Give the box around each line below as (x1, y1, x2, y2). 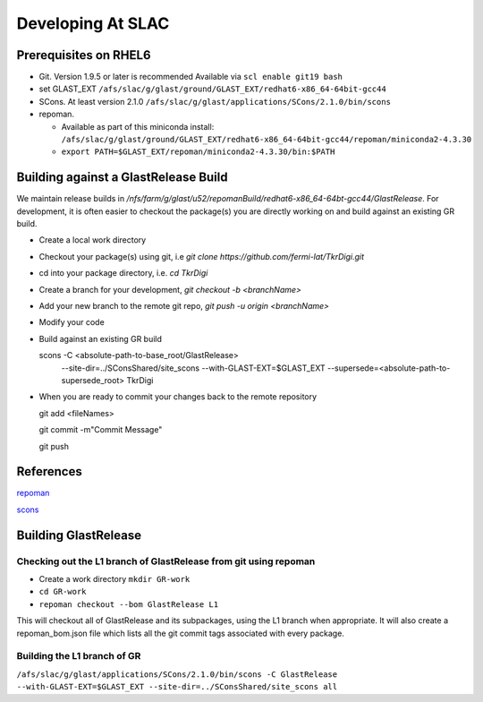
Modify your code (38, 317, 105, 328)
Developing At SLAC (16, 13, 170, 33)
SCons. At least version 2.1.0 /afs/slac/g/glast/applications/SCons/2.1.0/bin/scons (38, 96, 391, 107)
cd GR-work (38, 586, 87, 597)
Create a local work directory (38, 235, 147, 245)
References (16, 464, 82, 479)
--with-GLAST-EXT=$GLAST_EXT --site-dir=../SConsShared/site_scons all (16, 681, 338, 692)
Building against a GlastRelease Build (16, 170, 228, 185)
